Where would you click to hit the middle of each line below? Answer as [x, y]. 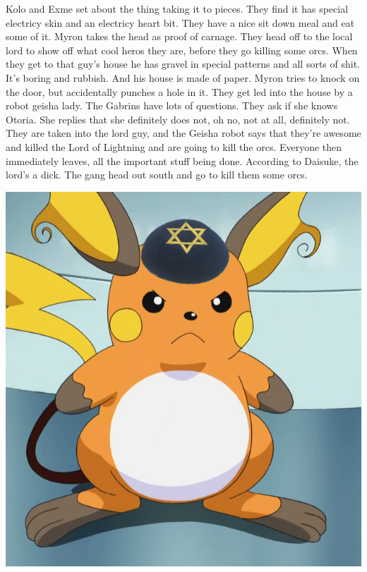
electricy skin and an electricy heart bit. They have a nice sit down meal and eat [180, 22]
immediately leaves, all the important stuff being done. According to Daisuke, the [182, 160]
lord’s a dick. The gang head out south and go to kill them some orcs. [157, 175]
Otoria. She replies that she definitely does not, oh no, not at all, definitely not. [178, 119]
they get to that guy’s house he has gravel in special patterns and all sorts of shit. [183, 64]
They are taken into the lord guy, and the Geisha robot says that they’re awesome [183, 133]
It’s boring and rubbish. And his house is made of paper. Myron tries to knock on [183, 77]
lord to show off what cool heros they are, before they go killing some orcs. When [182, 50]
